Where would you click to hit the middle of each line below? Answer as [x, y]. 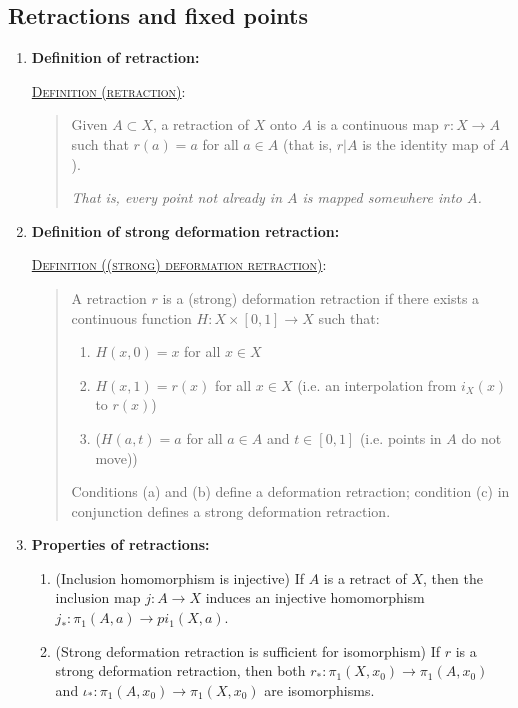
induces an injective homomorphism [315, 597]
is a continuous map [377, 124]
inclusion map [98, 597]
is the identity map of [428, 143]
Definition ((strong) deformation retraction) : [179, 264]
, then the [453, 577]
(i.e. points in [400, 437]
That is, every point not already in [177, 197]
